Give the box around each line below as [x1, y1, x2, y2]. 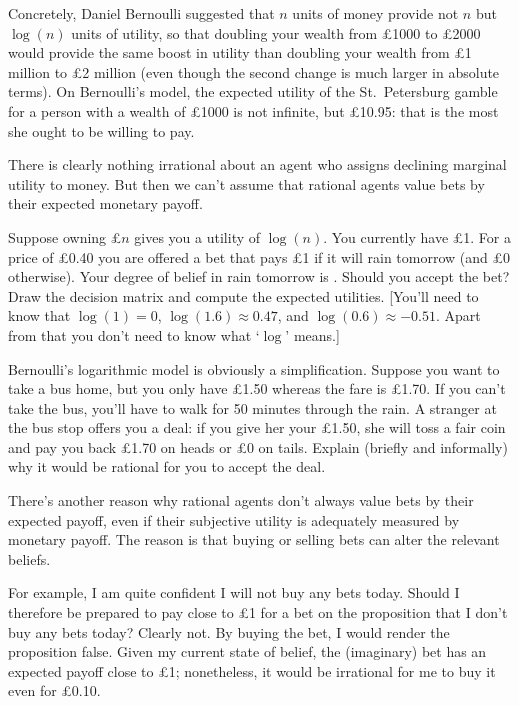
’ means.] [285, 324, 340, 345]
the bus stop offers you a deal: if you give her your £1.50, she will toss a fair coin [8, 417, 506, 438]
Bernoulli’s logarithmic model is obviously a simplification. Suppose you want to [8, 358, 500, 379]
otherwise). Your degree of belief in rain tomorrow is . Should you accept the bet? [8, 266, 510, 287]
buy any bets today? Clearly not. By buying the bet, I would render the [8, 621, 450, 642]
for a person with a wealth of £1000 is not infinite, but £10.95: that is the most [8, 100, 499, 121]
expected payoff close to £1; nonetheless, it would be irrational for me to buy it [8, 660, 496, 681]
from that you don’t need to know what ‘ [8, 324, 260, 345]
